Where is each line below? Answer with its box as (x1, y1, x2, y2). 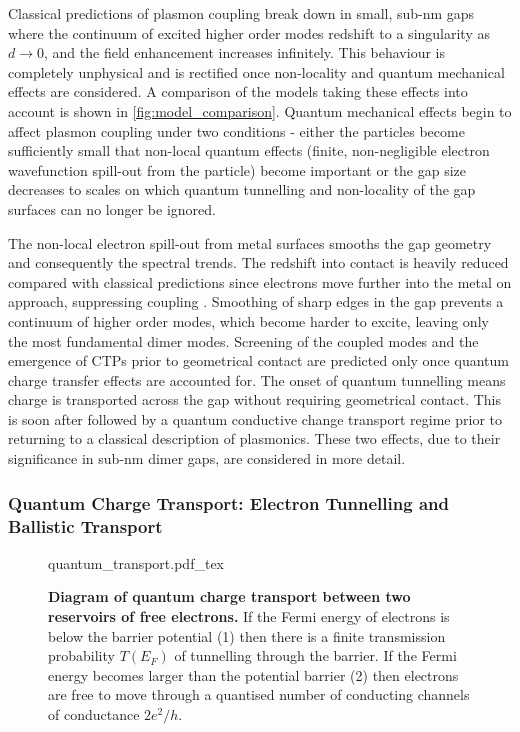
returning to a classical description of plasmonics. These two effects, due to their (8, 428, 501, 449)
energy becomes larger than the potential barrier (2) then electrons (48, 664, 459, 685)
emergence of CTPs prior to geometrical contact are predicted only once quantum (8, 350, 509, 371)
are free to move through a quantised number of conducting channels (48, 684, 470, 705)
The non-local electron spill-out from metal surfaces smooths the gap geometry (8, 232, 492, 253)
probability (48, 645, 115, 666)
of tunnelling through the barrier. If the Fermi (174, 645, 457, 666)
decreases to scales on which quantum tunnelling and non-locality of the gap (8, 179, 476, 200)
